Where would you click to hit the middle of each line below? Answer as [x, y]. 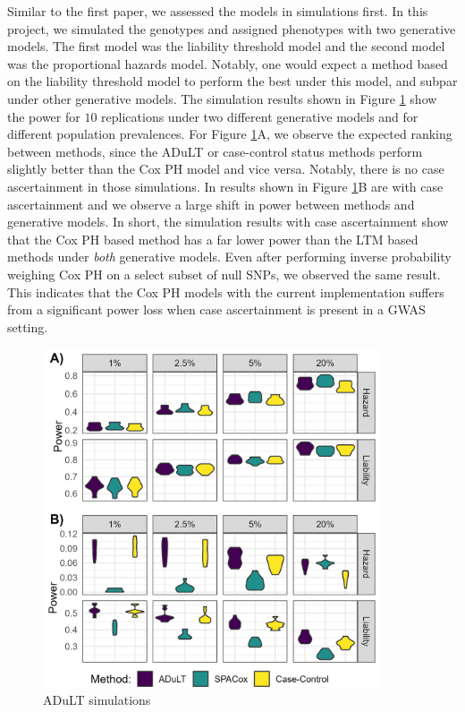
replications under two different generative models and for [260, 116]
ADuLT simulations [97, 699]
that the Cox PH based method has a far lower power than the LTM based [213, 239]
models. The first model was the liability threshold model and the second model [226, 46]
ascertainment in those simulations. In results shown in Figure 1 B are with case [225, 186]
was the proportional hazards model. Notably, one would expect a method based [228, 63]
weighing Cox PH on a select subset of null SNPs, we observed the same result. [224, 274]
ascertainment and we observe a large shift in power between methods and [211, 204]
